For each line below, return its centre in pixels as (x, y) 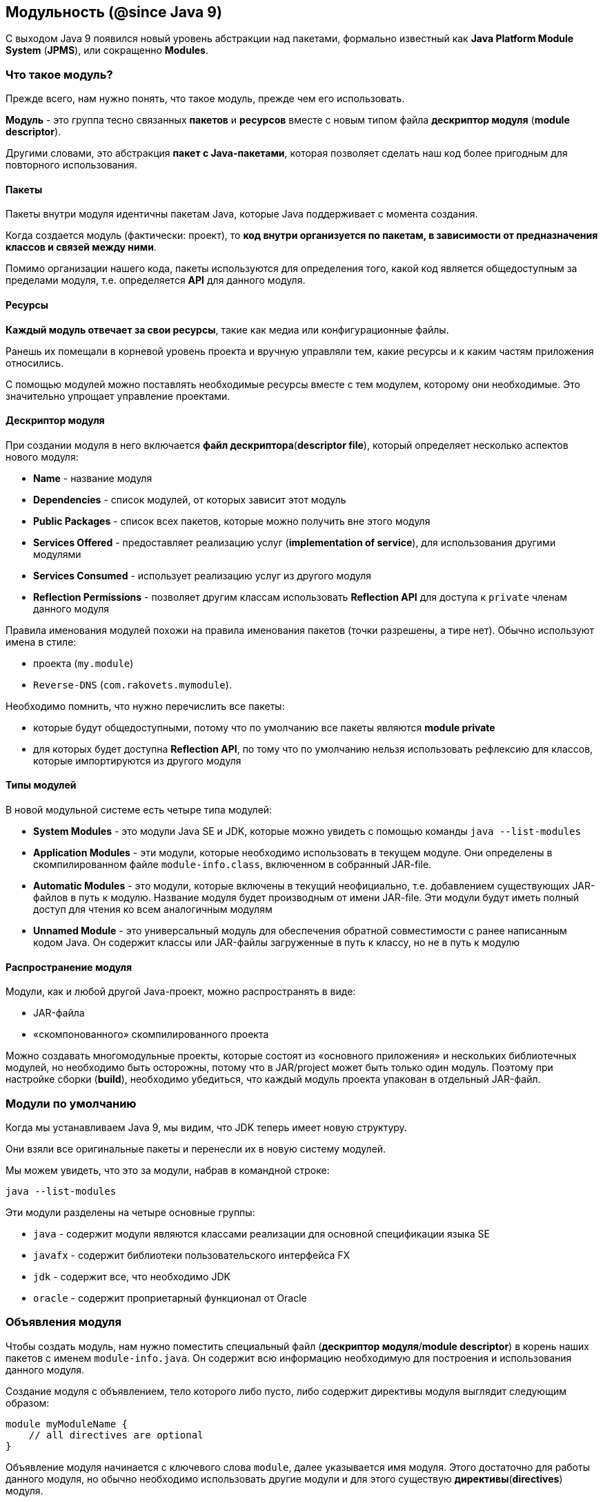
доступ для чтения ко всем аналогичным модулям (153, 909)
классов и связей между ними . (81, 247)
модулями (57, 554)
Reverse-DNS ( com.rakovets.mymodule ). (132, 684)
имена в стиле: (41, 642)
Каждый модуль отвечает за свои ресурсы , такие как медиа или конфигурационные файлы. (227, 329)
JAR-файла (59, 1013)
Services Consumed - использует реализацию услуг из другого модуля (202, 575)
